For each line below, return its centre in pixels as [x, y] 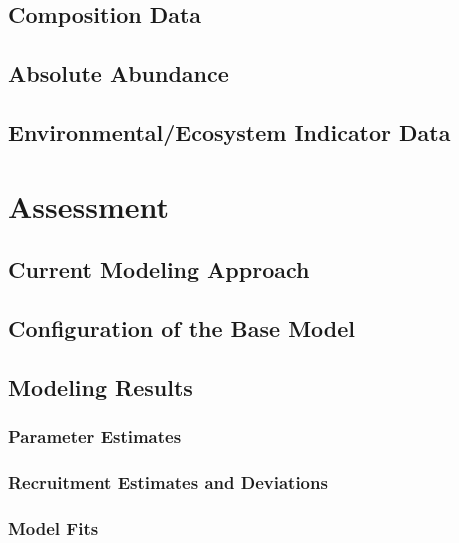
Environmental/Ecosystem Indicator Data [229, 131]
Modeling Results [100, 386]
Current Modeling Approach [159, 269]
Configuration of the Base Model [182, 327]
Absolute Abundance [118, 73]
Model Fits [53, 527]
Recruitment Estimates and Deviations [168, 481]
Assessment [89, 205]
